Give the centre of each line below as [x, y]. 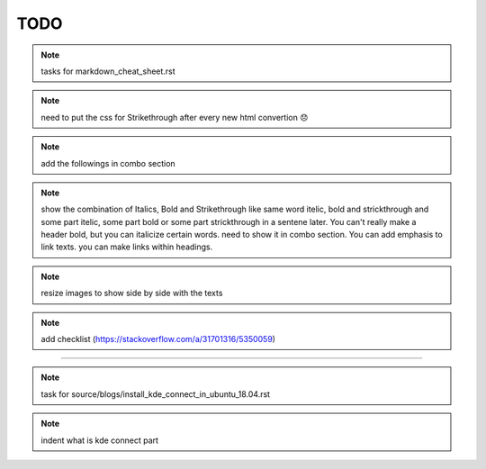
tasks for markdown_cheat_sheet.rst [108, 71]
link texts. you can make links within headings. [127, 247]
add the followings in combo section [108, 163]
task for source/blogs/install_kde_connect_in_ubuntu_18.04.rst [155, 394]
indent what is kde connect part [100, 440]
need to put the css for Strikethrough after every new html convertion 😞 [175, 117]
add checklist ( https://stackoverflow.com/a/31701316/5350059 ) [158, 339]
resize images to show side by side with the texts [132, 293]
